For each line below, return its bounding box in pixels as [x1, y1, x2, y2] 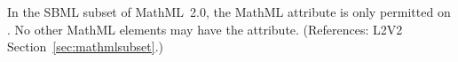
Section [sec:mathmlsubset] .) [7, 37, 164, 56]
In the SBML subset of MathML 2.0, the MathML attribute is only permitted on [7, 3, 451, 20]
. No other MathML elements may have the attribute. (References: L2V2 [7, 19, 403, 38]
